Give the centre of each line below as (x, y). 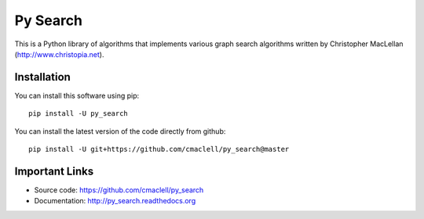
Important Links (54, 171)
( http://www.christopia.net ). (59, 54)
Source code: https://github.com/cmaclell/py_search (119, 190)
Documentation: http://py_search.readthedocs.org (115, 201)
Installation (42, 77)
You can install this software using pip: (77, 95)
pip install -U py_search (79, 114)
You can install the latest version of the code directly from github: (120, 131)
